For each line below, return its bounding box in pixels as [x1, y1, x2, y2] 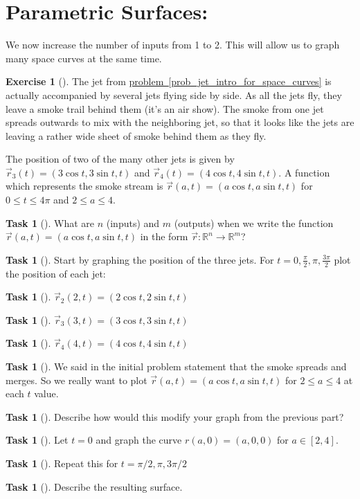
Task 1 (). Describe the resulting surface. [6, 479, 183, 493]
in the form [140, 229, 188, 244]
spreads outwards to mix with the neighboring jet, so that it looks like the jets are [6, 115, 354, 129]
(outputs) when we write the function [174, 215, 334, 230]
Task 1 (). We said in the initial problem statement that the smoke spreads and [6, 359, 347, 374]
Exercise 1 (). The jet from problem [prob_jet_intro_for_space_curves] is [6, 74, 332, 89]
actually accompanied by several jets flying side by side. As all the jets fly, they [6, 87, 342, 102]
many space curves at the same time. [6, 51, 162, 65]
